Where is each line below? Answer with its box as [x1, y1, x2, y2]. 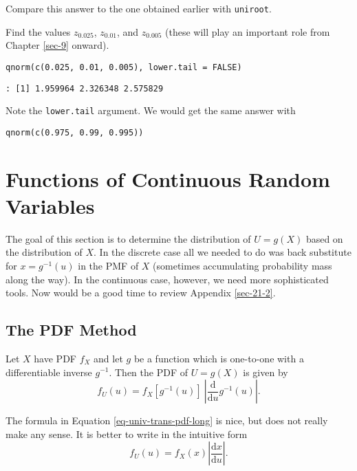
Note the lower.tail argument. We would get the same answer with [6, 103, 296, 118]
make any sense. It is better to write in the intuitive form [6, 426, 248, 441]
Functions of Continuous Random [6, 164, 330, 193]
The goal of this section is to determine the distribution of [6, 231, 251, 245]
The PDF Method [6, 319, 137, 340]
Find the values [6, 24, 71, 39]
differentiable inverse [6, 364, 92, 379]
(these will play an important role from [165, 24, 330, 39]
